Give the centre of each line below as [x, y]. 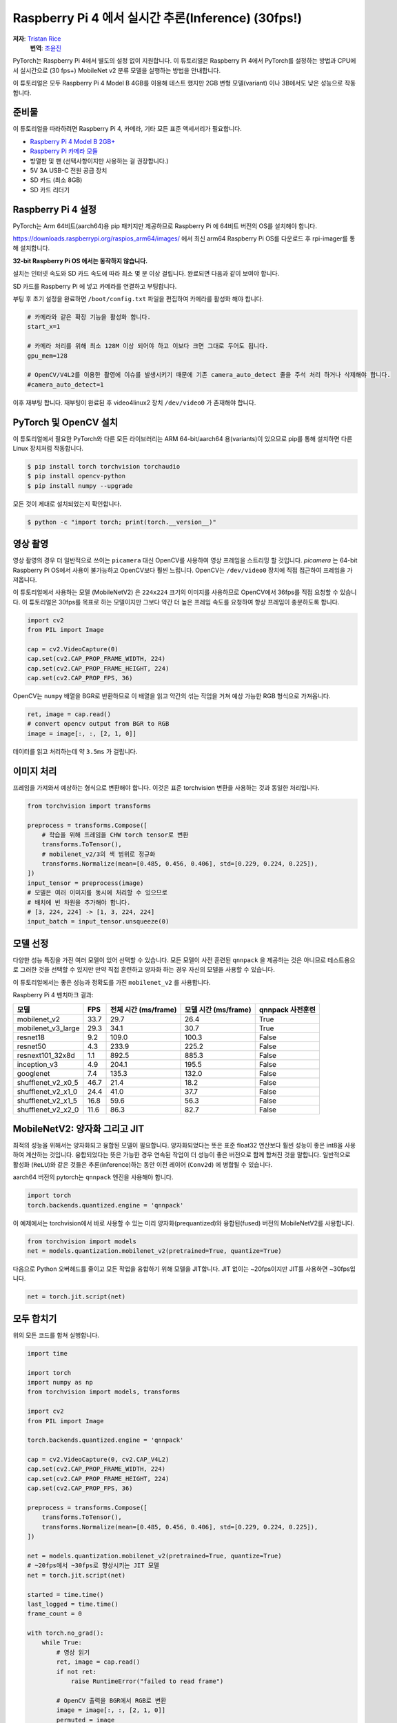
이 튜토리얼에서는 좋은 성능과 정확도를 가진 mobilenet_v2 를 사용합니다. [112, 982]
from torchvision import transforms [89, 806]
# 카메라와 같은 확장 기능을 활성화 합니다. [89, 317]
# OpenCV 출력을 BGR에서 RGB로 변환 [111, 1700]
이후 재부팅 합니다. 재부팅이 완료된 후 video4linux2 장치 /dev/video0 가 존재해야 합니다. [134, 402]
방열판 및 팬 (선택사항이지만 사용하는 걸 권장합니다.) [99, 161]
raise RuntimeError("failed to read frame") [147, 1681]
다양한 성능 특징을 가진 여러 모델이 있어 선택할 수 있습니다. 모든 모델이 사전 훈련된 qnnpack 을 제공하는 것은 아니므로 [170, 960]
